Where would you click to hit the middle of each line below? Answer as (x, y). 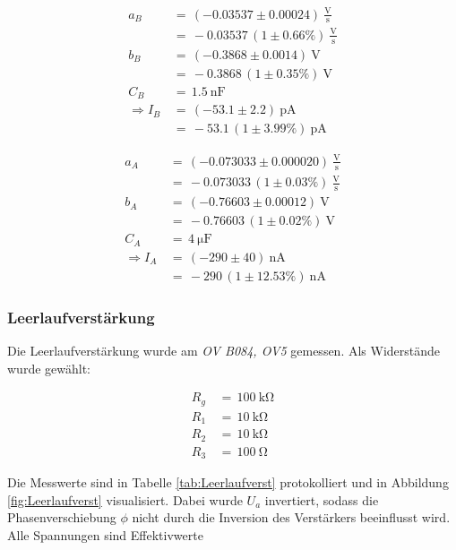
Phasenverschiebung (62, 517)
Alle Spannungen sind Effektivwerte (105, 534)
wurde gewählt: (49, 368)
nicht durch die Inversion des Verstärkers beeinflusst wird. (291, 517)
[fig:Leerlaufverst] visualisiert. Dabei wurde (125, 499)
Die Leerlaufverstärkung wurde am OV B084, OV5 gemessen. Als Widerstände (224, 350)
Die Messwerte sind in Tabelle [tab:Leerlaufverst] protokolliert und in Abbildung (228, 482)
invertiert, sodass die (322, 499)
